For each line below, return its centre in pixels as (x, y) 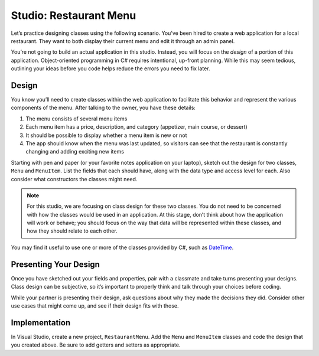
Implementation (41, 323)
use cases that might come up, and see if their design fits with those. (95, 306)
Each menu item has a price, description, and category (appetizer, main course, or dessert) (136, 127)
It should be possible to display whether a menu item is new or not (106, 135)
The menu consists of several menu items (77, 119)
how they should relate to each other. (72, 231)
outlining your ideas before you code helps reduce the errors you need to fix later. (110, 68)
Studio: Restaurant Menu (74, 15)
